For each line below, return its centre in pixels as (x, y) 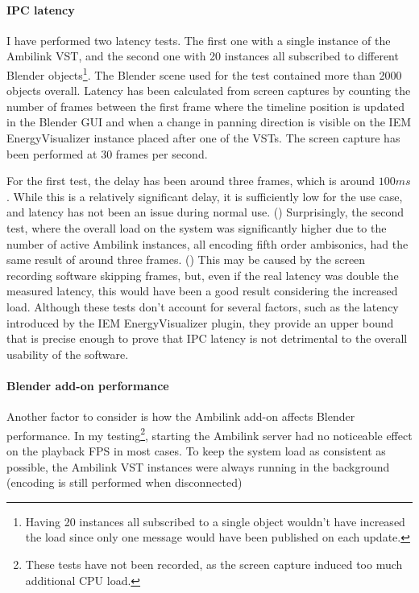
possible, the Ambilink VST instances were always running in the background (198, 466)
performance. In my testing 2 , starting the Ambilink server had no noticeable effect (209, 434)
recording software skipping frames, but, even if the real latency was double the (203, 275)
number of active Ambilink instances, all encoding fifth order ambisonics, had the (207, 243)
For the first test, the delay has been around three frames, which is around (191, 181)
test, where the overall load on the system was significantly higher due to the (197, 227)
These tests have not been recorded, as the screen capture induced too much (214, 564)
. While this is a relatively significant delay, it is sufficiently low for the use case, (205, 196)
